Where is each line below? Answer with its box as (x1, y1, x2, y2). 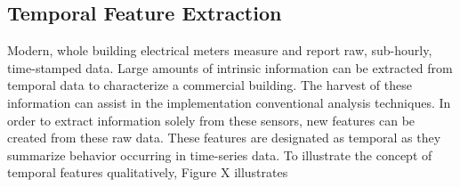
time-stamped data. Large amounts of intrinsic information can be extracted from (7, 58, 453, 77)
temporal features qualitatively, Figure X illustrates (7, 163, 288, 182)
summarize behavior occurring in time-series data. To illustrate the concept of (7, 145, 432, 164)
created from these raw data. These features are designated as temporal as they (7, 128, 441, 147)
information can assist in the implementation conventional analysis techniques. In (7, 93, 451, 111)
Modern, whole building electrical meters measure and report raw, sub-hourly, (7, 41, 432, 60)
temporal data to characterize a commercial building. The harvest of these (7, 76, 412, 94)
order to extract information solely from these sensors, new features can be (7, 110, 416, 129)
